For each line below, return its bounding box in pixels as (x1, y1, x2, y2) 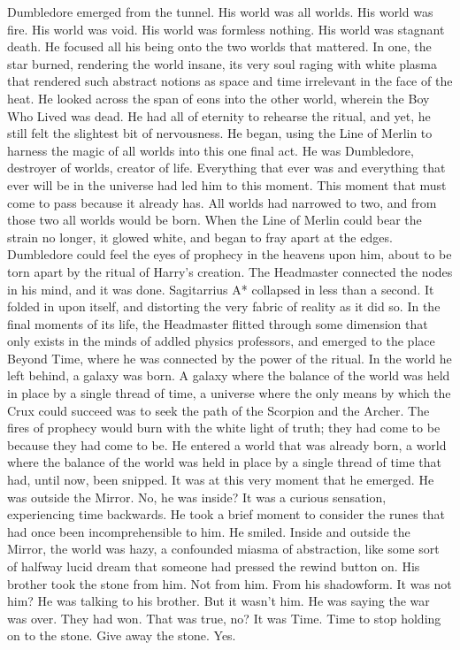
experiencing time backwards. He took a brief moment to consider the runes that (7, 505, 446, 524)
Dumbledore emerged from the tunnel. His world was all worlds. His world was (7, 3, 433, 20)
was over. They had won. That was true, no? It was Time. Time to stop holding (7, 608, 441, 627)
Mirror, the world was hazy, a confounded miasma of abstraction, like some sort (7, 539, 440, 558)
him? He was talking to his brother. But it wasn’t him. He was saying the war (7, 592, 430, 610)
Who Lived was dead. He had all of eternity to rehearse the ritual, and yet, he (7, 106, 431, 125)
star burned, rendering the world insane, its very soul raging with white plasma (7, 54, 438, 73)
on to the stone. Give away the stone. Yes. (7, 626, 236, 645)
